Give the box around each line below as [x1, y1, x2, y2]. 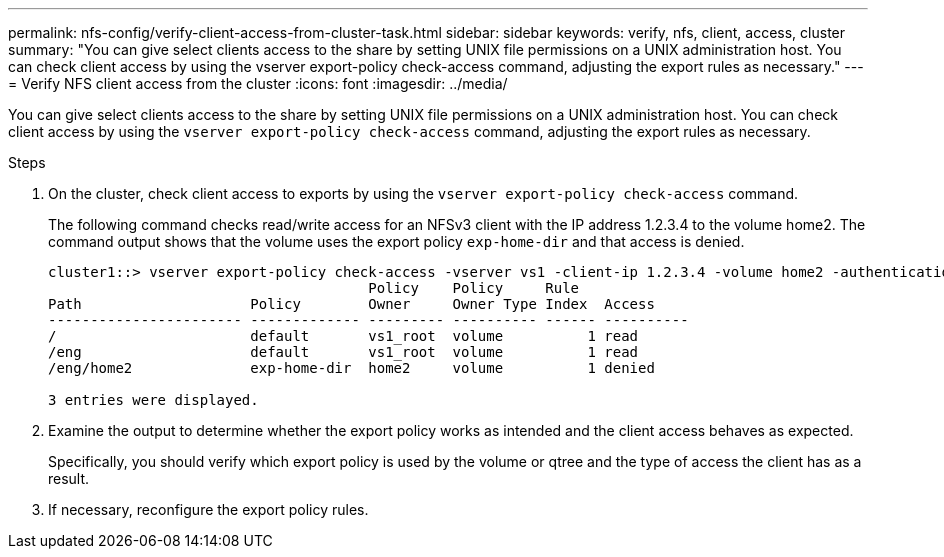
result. [48, 470, 90, 487]
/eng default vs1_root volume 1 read [48, 344, 639, 360]
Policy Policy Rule [368, 280, 580, 296]
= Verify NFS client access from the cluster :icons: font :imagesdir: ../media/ [8, 75, 508, 92]
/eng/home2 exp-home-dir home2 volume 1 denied [48, 360, 655, 376]
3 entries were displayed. [48, 392, 259, 408]
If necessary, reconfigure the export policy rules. [48, 501, 369, 518]
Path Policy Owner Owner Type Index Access [48, 296, 655, 312]
